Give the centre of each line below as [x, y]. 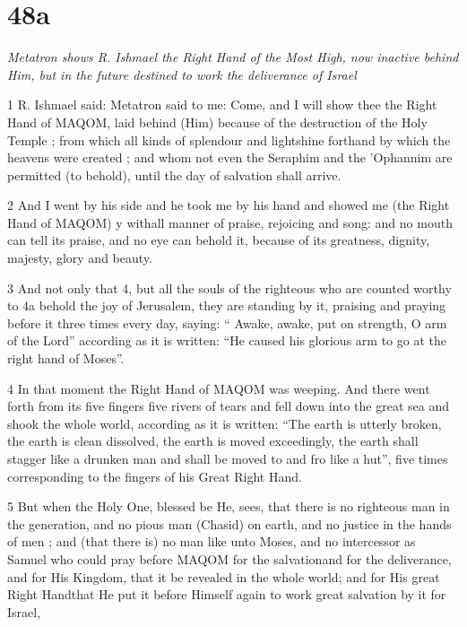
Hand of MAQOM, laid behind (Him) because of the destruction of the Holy [217, 122]
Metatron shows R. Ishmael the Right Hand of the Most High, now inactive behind [233, 57]
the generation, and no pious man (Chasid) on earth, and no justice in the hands [229, 523]
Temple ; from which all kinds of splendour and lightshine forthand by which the [229, 139]
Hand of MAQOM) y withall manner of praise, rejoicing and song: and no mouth [230, 222]
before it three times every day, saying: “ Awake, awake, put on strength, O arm [227, 322]
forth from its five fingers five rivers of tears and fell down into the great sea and [228, 406]
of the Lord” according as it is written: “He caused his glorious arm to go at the [227, 340]
